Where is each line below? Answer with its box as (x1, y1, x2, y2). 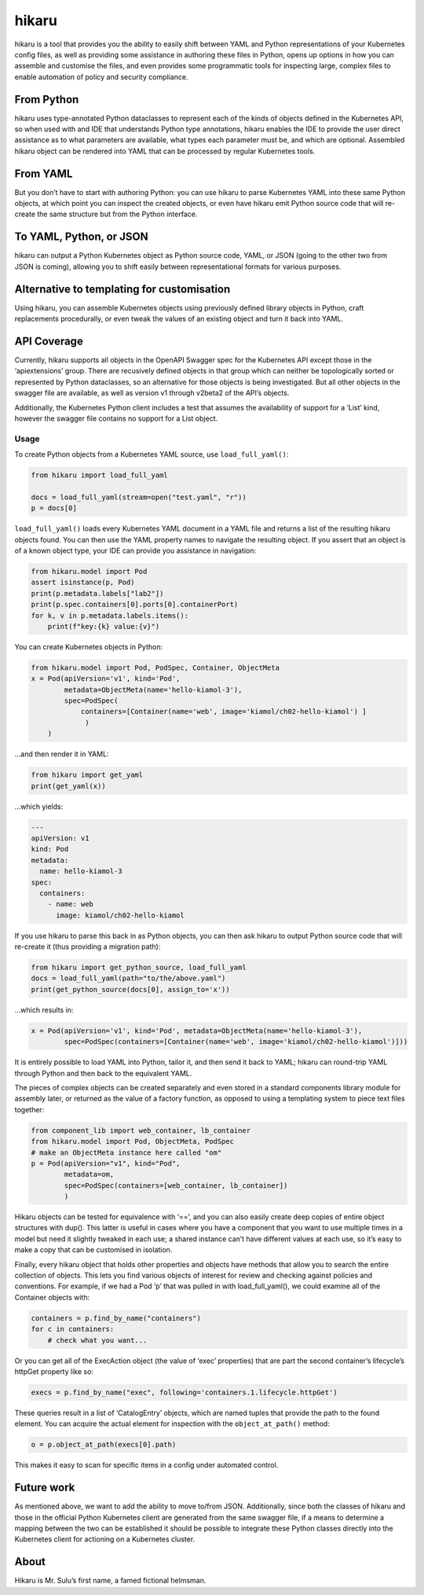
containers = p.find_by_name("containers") (31, 1314, 202, 1322)
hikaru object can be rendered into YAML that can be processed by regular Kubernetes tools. (14, 146, 316, 156)
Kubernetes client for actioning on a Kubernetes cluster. (14, 1534, 196, 1544)
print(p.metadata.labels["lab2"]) (31, 589, 164, 597)
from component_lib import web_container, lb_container (31, 1126, 251, 1135)
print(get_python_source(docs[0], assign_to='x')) (31, 985, 231, 994)
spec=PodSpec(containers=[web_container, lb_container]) (64, 1181, 288, 1190)
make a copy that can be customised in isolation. (14, 1245, 173, 1255)
